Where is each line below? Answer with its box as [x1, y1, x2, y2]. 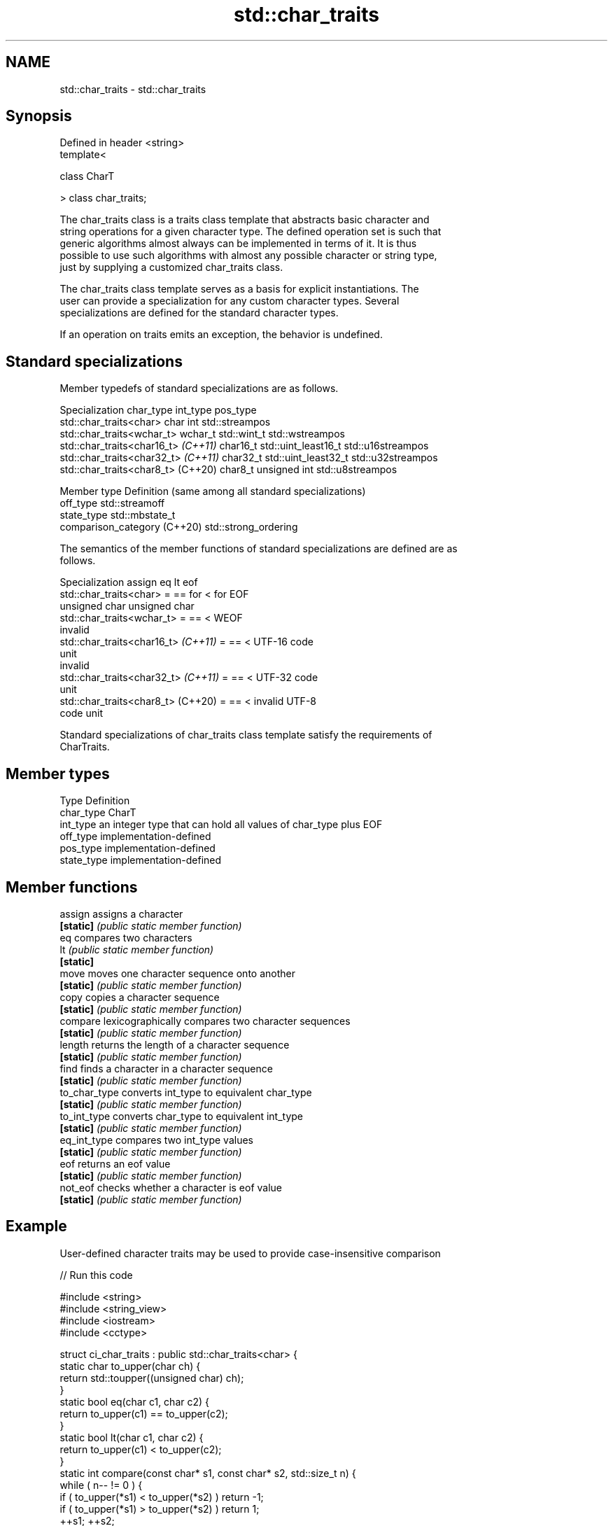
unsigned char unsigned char [59, 600, 195, 612]
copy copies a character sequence [59, 990, 220, 1003]
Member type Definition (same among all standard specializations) [59, 485, 366, 498]
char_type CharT [59, 806, 136, 819]
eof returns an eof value [59, 1157, 171, 1170]
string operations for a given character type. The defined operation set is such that [59, 225, 442, 238]
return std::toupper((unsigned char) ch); [59, 1371, 244, 1384]
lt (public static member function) [59, 943, 214, 955]
